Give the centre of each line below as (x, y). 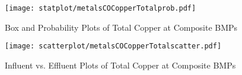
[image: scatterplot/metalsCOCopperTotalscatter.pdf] (113, 46)
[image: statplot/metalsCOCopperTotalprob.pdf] (101, 8)
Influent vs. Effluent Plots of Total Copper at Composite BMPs (120, 65)
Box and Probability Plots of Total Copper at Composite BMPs (121, 27)
